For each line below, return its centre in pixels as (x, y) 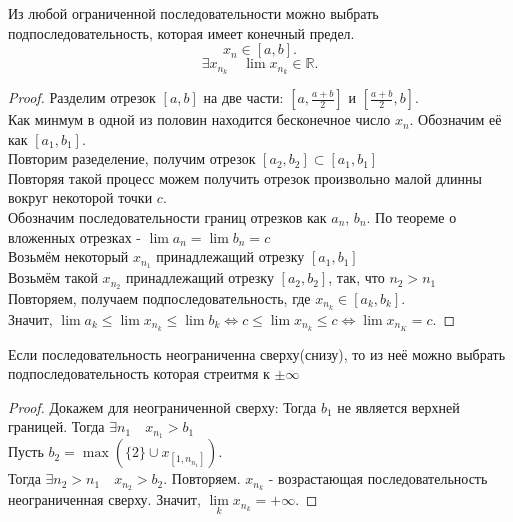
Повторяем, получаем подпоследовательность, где (159, 297)
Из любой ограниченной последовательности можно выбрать (193, 13)
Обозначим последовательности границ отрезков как (167, 217)
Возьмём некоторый (68, 256)
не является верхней (398, 406)
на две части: (243, 97)
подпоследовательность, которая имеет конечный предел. (181, 32)
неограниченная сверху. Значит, (104, 499)
